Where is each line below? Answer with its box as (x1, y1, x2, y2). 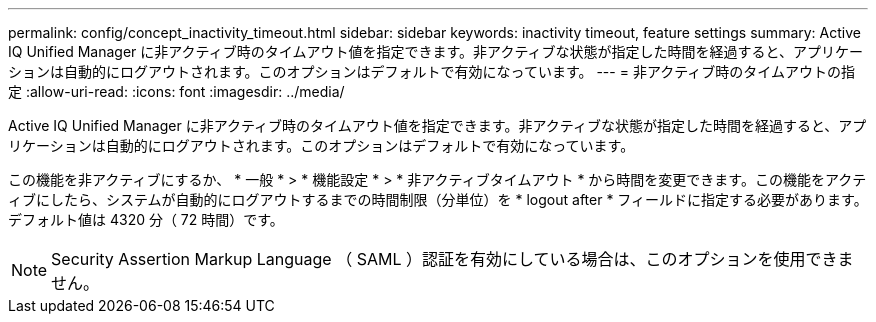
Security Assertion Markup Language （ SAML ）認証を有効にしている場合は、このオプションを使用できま (51, 249, 854, 269)
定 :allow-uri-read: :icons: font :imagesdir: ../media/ (8, 83, 345, 100)
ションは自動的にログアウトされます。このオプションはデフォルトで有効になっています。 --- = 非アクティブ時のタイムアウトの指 (8, 63, 856, 80)
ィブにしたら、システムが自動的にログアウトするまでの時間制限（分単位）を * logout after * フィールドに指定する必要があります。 (8, 191, 868, 208)
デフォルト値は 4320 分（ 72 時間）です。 (8, 211, 284, 228)
